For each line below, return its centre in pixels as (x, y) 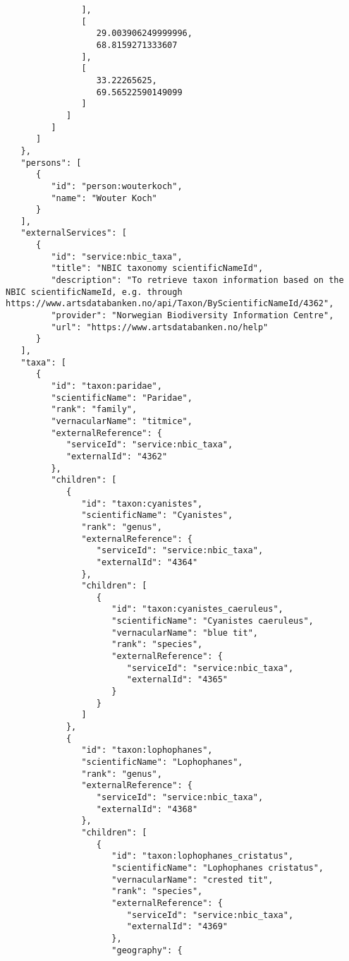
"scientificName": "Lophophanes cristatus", (218, 868)
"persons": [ (51, 163)
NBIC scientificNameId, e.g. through (94, 292)
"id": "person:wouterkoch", (117, 186)
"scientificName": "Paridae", (122, 398)
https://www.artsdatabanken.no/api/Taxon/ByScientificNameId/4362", (170, 304)
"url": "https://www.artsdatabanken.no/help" (160, 327)
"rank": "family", (94, 410)
